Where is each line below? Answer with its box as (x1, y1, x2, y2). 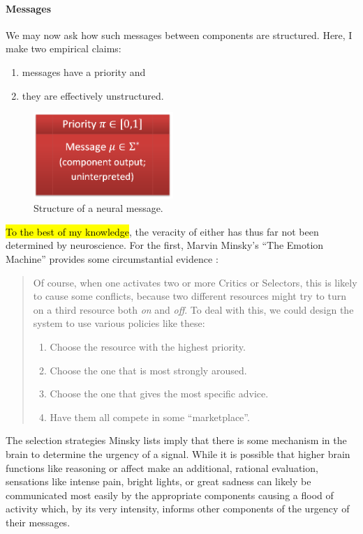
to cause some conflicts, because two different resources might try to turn (33, 289, 346, 303)
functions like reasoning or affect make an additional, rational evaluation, (6, 460, 318, 475)
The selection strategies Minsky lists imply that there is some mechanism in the (6, 433, 347, 448)
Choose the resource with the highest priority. (50, 339, 246, 353)
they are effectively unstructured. (22, 88, 164, 102)
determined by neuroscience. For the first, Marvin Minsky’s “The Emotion (6, 238, 324, 252)
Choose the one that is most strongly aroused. (50, 363, 247, 377)
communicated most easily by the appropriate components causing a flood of (6, 487, 334, 502)
